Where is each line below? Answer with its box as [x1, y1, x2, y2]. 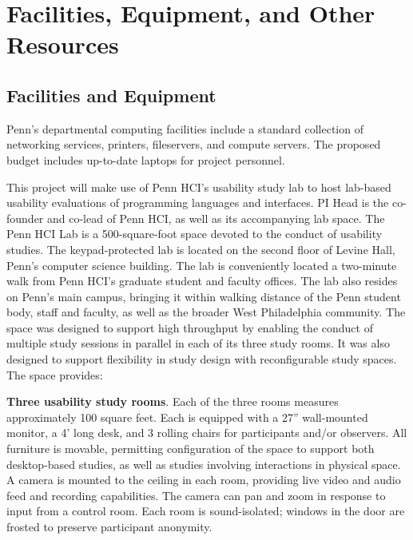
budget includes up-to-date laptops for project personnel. [6, 151, 285, 168]
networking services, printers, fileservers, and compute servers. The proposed [6, 136, 381, 153]
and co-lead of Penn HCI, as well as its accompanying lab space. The [47, 209, 385, 226]
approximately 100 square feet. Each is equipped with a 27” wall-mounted [6, 408, 368, 425]
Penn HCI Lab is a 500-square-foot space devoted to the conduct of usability [6, 225, 383, 242]
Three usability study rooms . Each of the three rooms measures [6, 393, 339, 410]
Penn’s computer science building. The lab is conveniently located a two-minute [6, 256, 397, 273]
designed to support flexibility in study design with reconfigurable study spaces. [6, 351, 397, 367]
